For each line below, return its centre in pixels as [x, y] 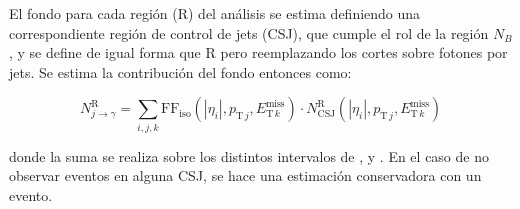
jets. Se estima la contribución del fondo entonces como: [180, 71]
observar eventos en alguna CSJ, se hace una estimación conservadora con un [245, 175]
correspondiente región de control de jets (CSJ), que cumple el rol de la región [249, 32]
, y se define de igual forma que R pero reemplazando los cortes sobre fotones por [258, 52]
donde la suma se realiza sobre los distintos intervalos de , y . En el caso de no [249, 155]
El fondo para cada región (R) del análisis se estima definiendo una [215, 13]
